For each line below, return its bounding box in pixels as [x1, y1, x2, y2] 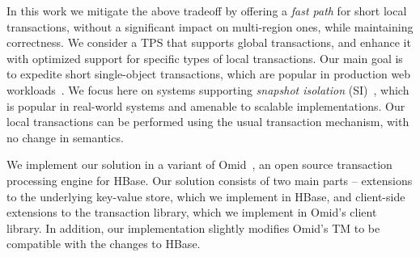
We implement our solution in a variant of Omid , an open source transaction [6, 156, 392, 173]
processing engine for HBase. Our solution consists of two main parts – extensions [6, 171, 413, 188]
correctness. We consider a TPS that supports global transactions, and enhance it [6, 34, 411, 51]
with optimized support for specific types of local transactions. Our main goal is [6, 49, 403, 66]
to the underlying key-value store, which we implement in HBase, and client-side [6, 187, 405, 204]
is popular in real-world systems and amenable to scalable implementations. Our [6, 97, 405, 114]
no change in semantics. [6, 128, 124, 145]
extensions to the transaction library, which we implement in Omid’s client [6, 204, 377, 221]
